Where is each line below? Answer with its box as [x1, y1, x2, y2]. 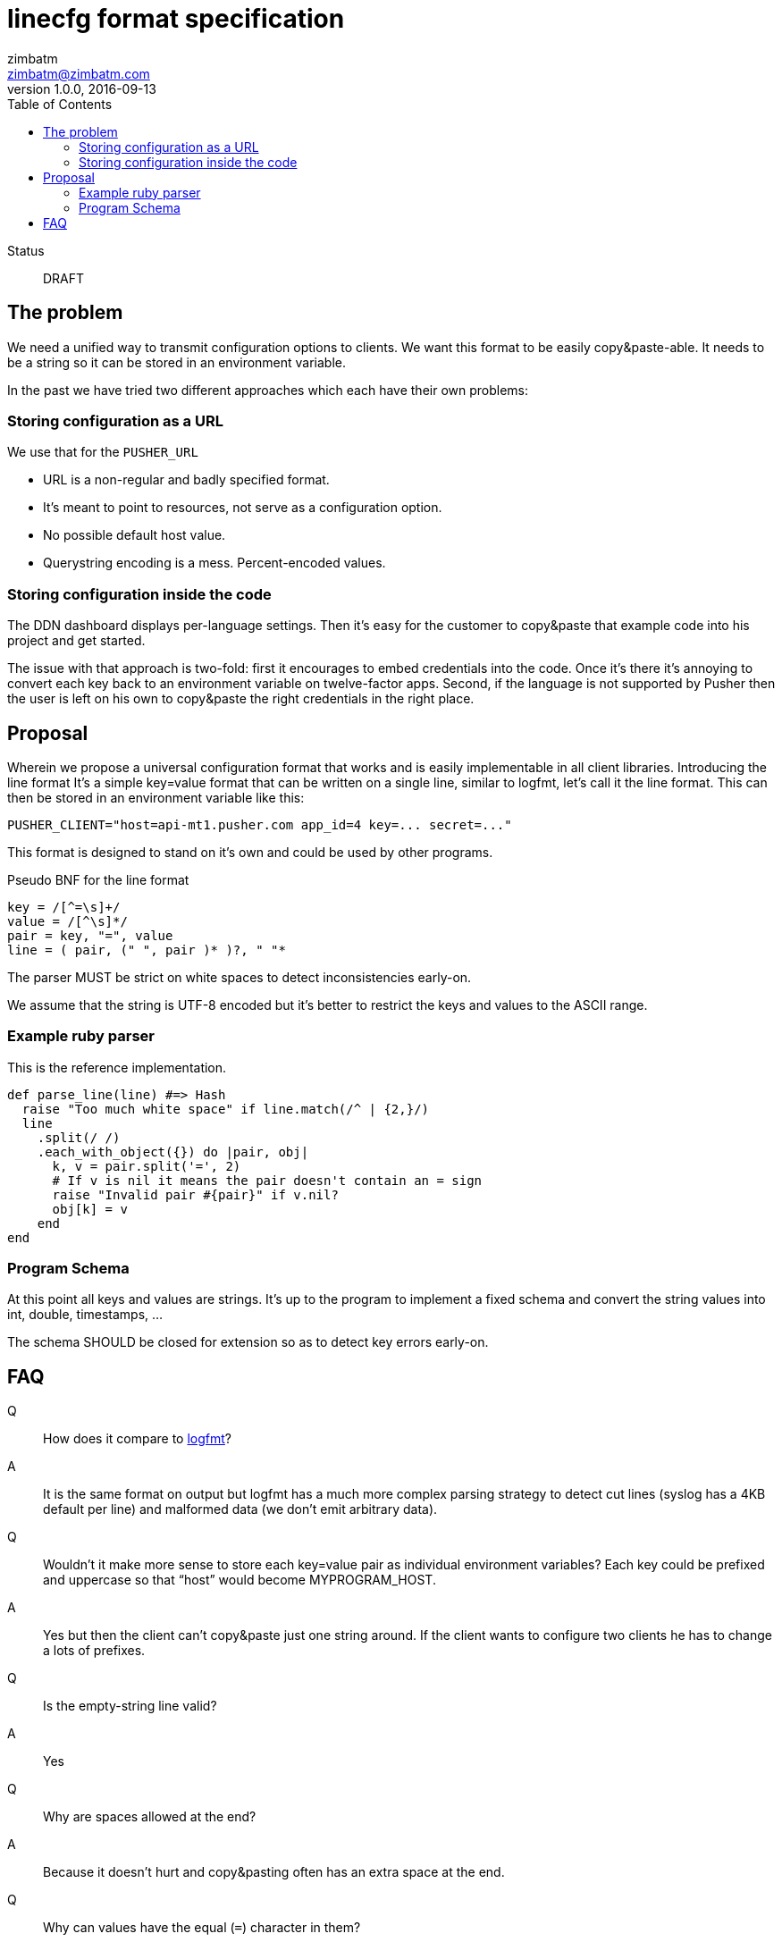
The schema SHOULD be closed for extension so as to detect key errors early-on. [7, 1334, 489, 1350]
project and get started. [7, 633, 146, 649]
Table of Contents [7, 96, 113, 112]
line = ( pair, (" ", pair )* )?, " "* [7, 942, 286, 957]
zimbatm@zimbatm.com [7, 65, 150, 81]
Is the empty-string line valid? [43, 1698, 217, 1714]
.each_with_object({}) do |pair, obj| [37, 1144, 309, 1159]
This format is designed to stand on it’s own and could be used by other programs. [7, 844, 493, 860]
